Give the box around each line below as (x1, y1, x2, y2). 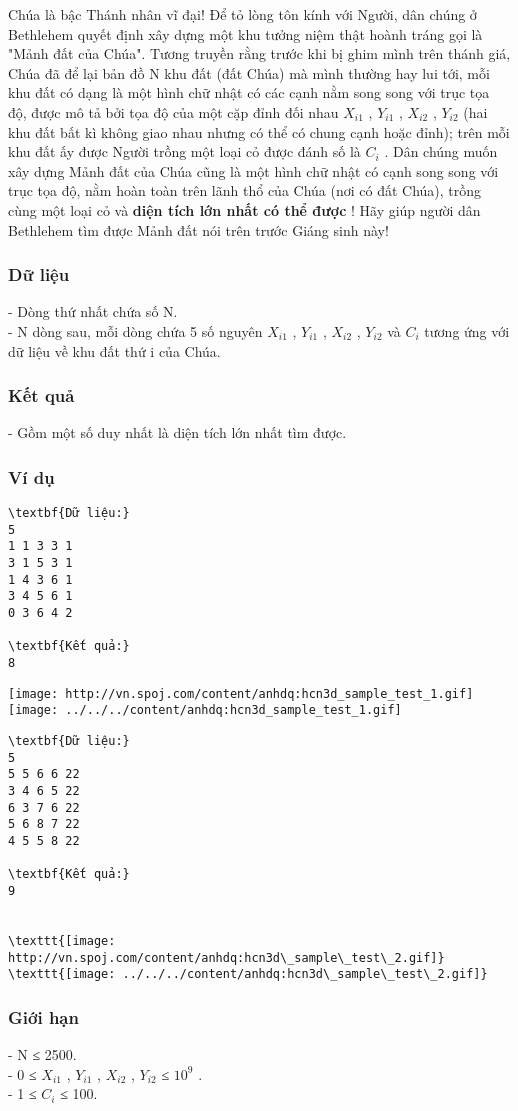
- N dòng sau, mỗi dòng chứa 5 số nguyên (8, 320, 263, 341)
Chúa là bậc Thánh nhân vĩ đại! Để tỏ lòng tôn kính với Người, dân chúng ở (8, 4, 477, 24)
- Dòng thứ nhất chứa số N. (8, 301, 178, 322)
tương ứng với (424, 320, 510, 341)
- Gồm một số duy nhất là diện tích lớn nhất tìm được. (8, 422, 347, 443)
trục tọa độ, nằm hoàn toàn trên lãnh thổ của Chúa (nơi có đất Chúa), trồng (8, 180, 482, 201)
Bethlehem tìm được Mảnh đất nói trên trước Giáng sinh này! (8, 219, 389, 240)
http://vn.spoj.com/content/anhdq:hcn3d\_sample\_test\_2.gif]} (8, 950, 445, 965)
